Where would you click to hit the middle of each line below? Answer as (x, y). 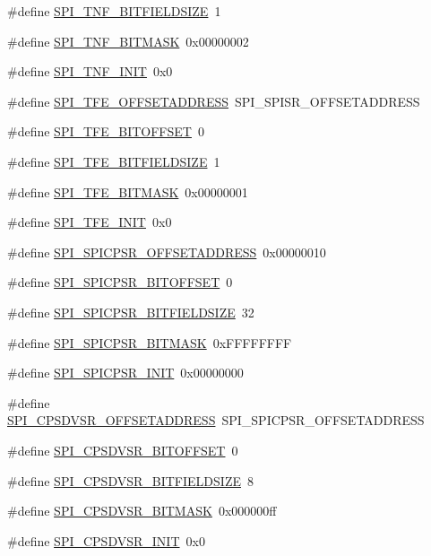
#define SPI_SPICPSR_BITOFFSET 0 (120, 282)
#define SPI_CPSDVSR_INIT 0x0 (106, 540)
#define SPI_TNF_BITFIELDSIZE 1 (114, 11)
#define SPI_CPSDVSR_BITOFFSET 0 (123, 450)
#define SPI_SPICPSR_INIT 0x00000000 (125, 373)
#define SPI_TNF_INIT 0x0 (90, 71)
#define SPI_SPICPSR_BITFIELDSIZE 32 (131, 312)
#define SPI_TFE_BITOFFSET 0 (106, 131)
